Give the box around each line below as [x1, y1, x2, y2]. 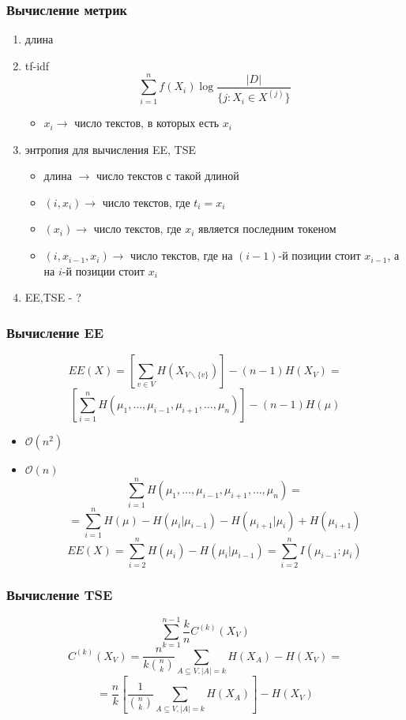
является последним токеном [198, 220, 336, 237]
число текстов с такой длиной [96, 167, 239, 184]
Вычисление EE [6, 322, 104, 342]
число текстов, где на [130, 247, 233, 264]
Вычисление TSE [6, 584, 113, 604]
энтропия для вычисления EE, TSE [24, 141, 196, 157]
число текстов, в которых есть [74, 114, 220, 131]
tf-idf [24, 57, 50, 73]
